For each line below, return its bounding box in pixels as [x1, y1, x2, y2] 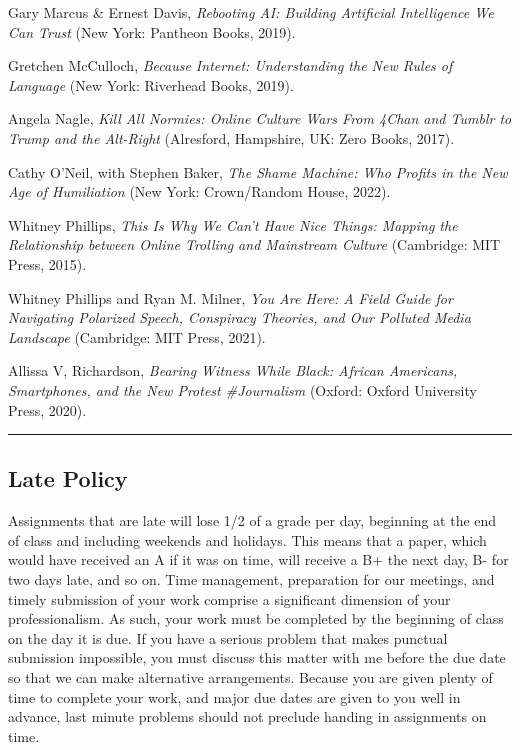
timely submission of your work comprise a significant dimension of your [8, 588, 451, 609]
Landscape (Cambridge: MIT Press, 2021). [8, 326, 266, 347]
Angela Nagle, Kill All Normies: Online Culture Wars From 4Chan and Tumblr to [8, 108, 512, 129]
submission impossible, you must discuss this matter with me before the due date [8, 647, 506, 668]
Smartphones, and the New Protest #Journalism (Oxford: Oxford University [8, 379, 477, 400]
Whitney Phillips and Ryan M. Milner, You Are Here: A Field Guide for [8, 287, 453, 308]
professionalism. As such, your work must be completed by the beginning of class [8, 608, 504, 629]
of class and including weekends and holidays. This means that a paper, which [8, 529, 487, 550]
